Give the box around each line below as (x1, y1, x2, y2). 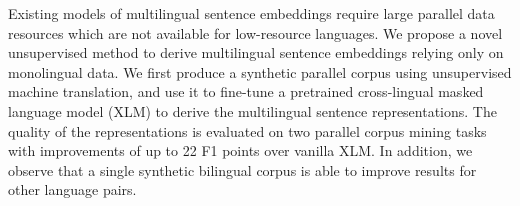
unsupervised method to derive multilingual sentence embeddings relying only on (8, 42, 504, 63)
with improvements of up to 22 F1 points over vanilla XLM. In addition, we (8, 140, 473, 161)
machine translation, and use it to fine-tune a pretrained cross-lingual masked (8, 81, 484, 102)
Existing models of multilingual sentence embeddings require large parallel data (8, 3, 495, 23)
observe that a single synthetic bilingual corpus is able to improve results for (8, 159, 477, 180)
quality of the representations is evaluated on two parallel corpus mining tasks (8, 120, 487, 141)
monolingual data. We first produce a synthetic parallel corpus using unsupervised (8, 61, 512, 82)
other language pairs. (8, 179, 137, 200)
